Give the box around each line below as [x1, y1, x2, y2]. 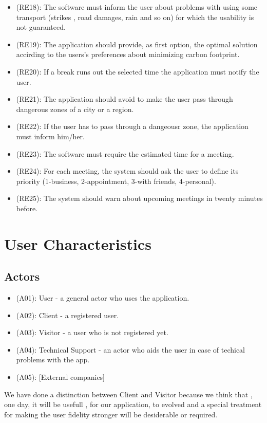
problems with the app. [16, 354, 90, 365]
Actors [4, 268, 40, 284]
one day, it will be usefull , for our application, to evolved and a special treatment [4, 399, 262, 410]
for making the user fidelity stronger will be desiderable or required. [4, 409, 218, 419]
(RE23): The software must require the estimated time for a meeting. [16, 148, 234, 159]
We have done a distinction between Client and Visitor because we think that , [4, 389, 253, 399]
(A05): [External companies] [16, 372, 105, 382]
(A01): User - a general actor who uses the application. [16, 292, 189, 303]
